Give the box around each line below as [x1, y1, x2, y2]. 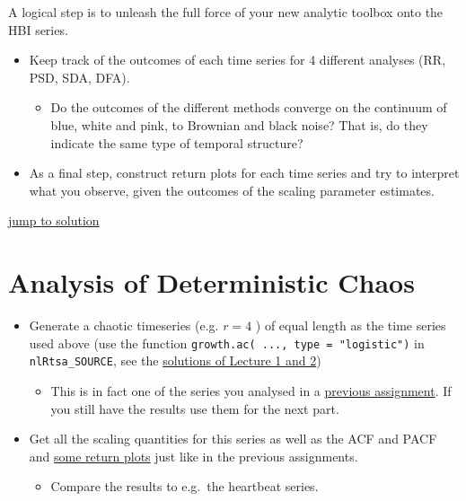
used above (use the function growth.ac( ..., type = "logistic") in [29, 333, 425, 352]
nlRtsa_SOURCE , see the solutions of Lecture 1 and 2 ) [29, 351, 321, 370]
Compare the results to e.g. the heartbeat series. [50, 477, 319, 496]
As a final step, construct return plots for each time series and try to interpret [29, 163, 460, 182]
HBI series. [8, 20, 68, 39]
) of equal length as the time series [255, 316, 446, 335]
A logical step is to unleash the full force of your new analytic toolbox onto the [8, 3, 444, 21]
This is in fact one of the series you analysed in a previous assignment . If [50, 381, 452, 400]
